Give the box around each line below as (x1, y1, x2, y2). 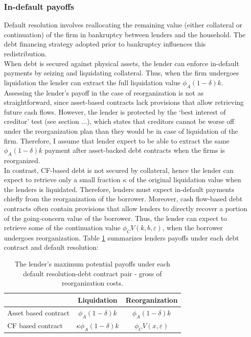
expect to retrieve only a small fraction (4, 174, 121, 185)
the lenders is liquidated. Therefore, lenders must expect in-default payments (4, 184, 234, 194)
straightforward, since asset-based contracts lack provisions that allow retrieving (4, 97, 244, 107)
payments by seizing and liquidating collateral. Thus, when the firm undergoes (4, 68, 239, 78)
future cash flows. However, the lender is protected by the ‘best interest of (4, 106, 226, 117)
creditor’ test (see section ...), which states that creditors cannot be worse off (4, 116, 234, 126)
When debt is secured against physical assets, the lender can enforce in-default (4, 58, 239, 68)
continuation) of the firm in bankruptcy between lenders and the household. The (4, 29, 246, 39)
